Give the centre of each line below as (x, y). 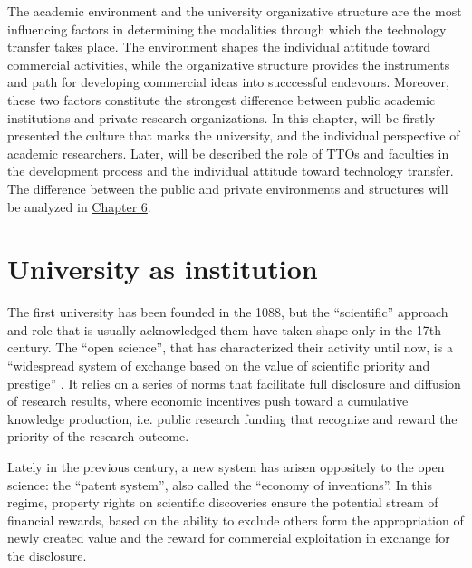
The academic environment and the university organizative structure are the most (235, 11)
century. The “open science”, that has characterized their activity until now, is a (230, 347)
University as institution (163, 269)
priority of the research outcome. (98, 436)
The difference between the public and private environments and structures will (228, 188)
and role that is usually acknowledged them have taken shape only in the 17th (224, 329)
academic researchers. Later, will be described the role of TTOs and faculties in (228, 153)
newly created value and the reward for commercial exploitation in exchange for (229, 538)
